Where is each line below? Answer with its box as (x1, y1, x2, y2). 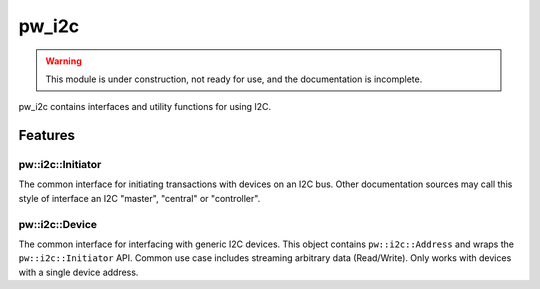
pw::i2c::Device (18, 217, 98, 231)
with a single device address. (18, 266, 139, 278)
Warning (45, 55, 82, 67)
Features (18, 127, 75, 144)
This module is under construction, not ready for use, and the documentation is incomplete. (45, 73, 423, 85)
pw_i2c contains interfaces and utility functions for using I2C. (18, 101, 272, 113)
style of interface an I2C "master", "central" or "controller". (18, 192, 261, 204)
